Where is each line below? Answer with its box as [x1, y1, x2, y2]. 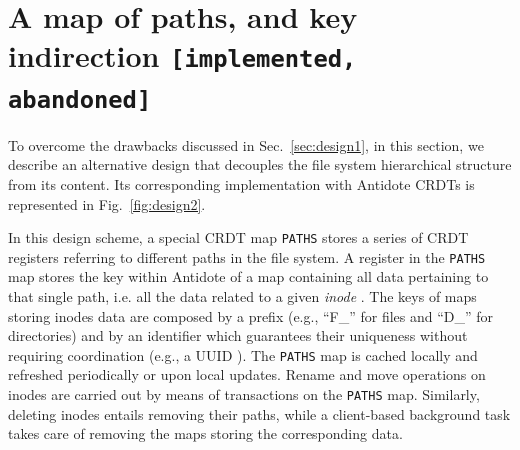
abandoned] [8, 85, 152, 114]
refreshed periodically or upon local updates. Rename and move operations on [8, 364, 486, 385]
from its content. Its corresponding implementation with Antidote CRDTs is [8, 173, 475, 194]
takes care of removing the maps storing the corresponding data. [8, 423, 403, 444]
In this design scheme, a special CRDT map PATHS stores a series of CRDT [8, 227, 469, 248]
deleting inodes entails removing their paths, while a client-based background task [8, 403, 511, 424]
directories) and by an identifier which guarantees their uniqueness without [8, 325, 468, 346]
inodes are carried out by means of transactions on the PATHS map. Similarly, [8, 384, 480, 405]
